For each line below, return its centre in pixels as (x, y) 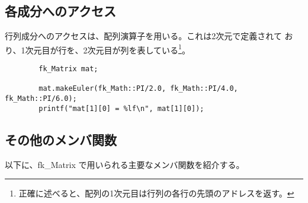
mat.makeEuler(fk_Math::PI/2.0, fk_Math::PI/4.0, (138, 89)
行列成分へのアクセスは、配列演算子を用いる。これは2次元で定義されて (143, 36)
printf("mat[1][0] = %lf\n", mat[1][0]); (121, 108)
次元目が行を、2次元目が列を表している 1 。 (108, 49)
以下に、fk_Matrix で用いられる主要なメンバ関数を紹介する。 (125, 164)
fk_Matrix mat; (68, 69)
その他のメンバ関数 (61, 139)
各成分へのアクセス (60, 11)
